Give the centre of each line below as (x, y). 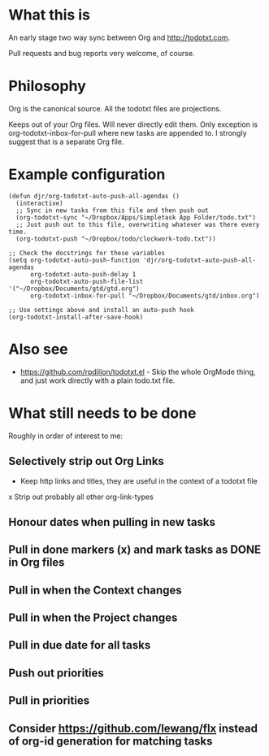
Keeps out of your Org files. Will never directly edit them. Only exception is (133, 124)
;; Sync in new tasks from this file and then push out (112, 210)
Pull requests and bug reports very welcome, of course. (102, 53)
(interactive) (39, 203)
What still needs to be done (102, 413)
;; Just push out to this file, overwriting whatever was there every (138, 224)
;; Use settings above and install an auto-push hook (102, 310)
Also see (39, 349)
